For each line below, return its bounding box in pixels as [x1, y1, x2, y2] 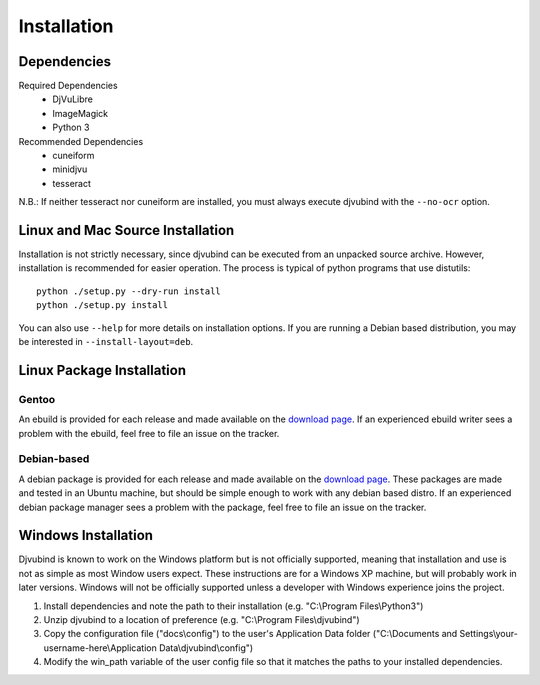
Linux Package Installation [18, 361, 187, 379]
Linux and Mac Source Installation [18, 222, 235, 239]
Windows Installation [18, 527, 154, 544]
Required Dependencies [18, 80, 119, 92]
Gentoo [18, 392, 56, 406]
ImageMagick [52, 107, 109, 119]
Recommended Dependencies [18, 135, 144, 147]
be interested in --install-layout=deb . [18, 336, 194, 348]
